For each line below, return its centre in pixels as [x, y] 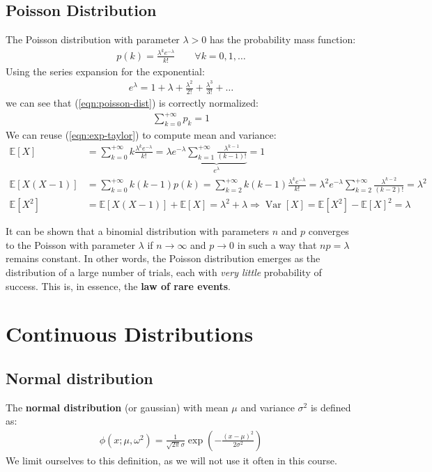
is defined [331, 407]
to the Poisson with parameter [70, 244]
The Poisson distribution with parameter [93, 39]
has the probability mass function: [283, 39]
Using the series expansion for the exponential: [105, 71]
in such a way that [277, 244]
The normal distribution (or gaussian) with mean [117, 407]
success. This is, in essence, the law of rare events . [118, 286]
